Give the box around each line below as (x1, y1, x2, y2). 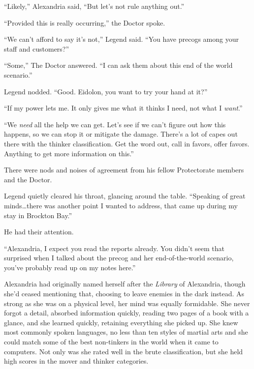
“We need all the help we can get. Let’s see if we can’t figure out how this (4, 119, 226, 129)
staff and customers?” (4, 43, 69, 54)
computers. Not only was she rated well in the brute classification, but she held (4, 346, 243, 356)
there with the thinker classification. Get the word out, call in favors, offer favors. (4, 138, 250, 148)
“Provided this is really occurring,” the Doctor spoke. (4, 17, 165, 28)
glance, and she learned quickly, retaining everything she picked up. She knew (4, 317, 238, 327)
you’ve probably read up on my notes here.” (4, 262, 136, 272)
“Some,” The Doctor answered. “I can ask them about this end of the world (4, 60, 233, 70)
